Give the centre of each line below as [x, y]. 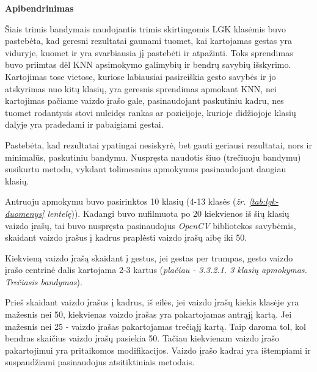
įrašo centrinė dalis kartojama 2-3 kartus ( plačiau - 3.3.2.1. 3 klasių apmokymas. [156, 270]
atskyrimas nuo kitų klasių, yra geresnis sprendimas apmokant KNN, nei [141, 88]
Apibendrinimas [39, 8]
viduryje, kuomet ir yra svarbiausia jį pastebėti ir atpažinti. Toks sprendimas [149, 52]
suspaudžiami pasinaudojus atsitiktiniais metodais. [100, 362]
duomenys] [25, 213]
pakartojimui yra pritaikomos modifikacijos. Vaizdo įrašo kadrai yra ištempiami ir [158, 350]
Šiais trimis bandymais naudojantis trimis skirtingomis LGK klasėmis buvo [146, 28]
